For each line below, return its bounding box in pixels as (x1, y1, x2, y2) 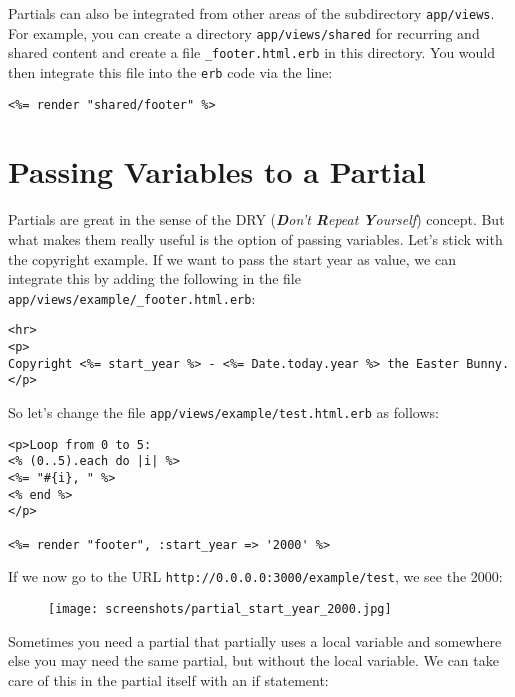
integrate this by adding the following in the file (8, 268, 301, 289)
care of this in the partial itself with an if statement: (8, 669, 329, 690)
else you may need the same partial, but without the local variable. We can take (8, 650, 499, 671)
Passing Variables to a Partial (8, 151, 426, 192)
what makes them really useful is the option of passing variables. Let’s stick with (8, 229, 503, 249)
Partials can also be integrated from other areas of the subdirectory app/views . (8, 3, 495, 23)
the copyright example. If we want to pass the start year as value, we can (8, 248, 456, 269)
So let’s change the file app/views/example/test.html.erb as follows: (8, 402, 439, 423)
